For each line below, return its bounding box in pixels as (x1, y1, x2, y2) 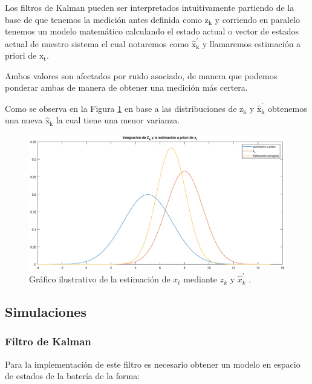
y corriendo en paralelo (215, 13, 301, 25)
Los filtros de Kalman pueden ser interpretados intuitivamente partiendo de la (5, 1, 294, 13)
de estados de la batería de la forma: (5, 369, 140, 382)
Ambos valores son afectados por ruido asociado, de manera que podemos (5, 69, 278, 82)
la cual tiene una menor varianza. (56, 114, 180, 126)
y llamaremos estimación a (202, 37, 301, 50)
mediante (183, 273, 217, 285)
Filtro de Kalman (5, 334, 91, 349)
